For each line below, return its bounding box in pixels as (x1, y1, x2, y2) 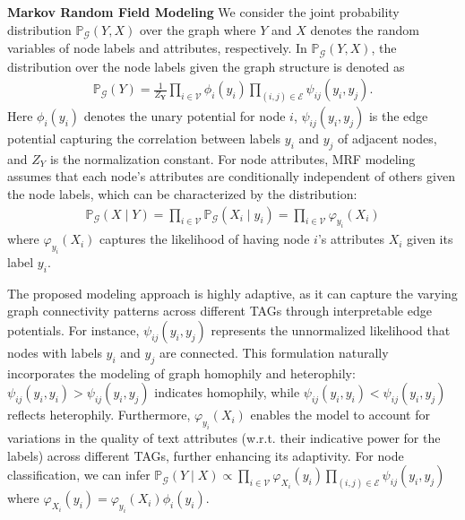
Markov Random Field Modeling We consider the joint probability (7, 3, 400, 21)
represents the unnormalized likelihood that (211, 321, 451, 340)
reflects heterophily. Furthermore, (7, 405, 191, 424)
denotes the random (310, 20, 419, 39)
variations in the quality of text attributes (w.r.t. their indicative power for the (7, 429, 441, 447)
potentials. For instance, (7, 321, 140, 340)
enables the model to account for (250, 405, 430, 424)
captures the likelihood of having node (99, 230, 310, 248)
